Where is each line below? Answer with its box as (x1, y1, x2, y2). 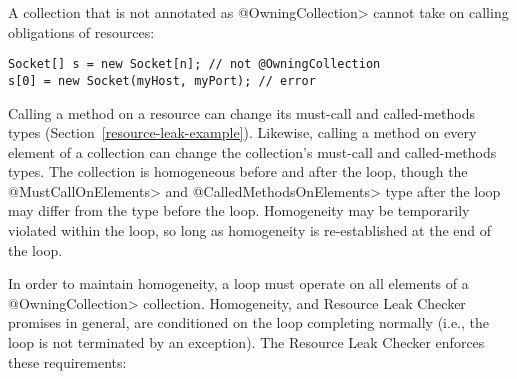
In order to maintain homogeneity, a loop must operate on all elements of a (8, 273, 469, 294)
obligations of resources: (8, 21, 155, 42)
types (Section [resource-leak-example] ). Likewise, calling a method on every (8, 122, 477, 143)
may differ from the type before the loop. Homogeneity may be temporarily (8, 200, 470, 221)
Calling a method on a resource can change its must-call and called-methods (8, 102, 476, 123)
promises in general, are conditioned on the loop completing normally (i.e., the (8, 312, 489, 333)
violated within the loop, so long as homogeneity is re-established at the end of (8, 220, 492, 241)
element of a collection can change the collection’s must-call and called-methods (8, 141, 497, 162)
